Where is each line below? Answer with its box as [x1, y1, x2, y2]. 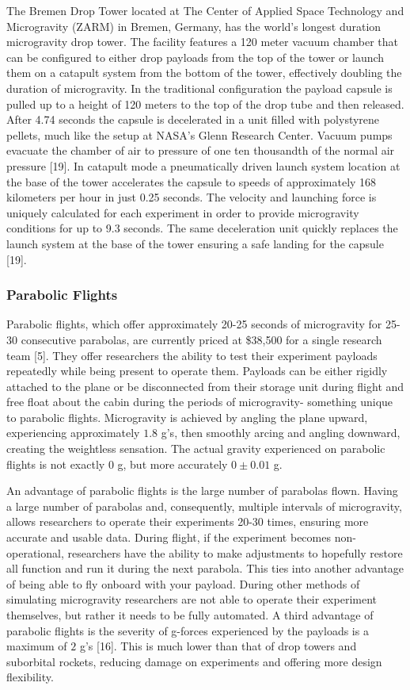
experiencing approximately [6, 424, 140, 441]
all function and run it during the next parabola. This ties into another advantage [6, 560, 404, 577]
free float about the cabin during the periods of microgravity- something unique [6, 393, 393, 410]
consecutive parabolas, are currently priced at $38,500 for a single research [21, 331, 382, 347]
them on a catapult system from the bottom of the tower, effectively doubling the [6, 64, 402, 81]
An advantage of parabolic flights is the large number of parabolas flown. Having [6, 482, 398, 499]
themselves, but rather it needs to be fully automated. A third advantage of [6, 607, 374, 623]
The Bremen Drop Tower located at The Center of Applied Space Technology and [6, 2, 404, 18]
